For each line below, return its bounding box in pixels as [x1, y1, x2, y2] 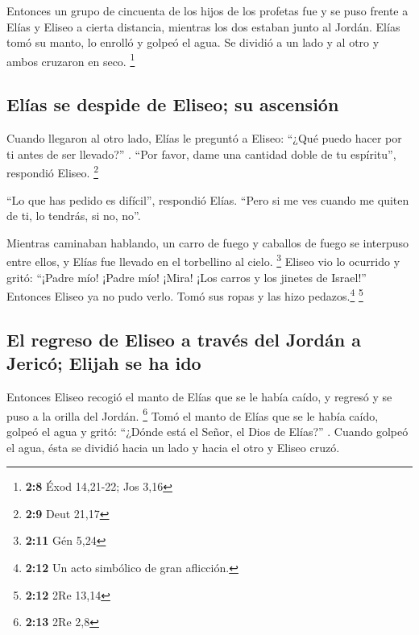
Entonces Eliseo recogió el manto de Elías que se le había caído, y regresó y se [6, 388, 392, 405]
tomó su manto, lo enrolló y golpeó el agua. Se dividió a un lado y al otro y [6, 34, 380, 51]
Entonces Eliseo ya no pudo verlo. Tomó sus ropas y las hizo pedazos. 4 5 [6, 285, 363, 304]
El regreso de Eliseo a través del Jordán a [6, 326, 361, 351]
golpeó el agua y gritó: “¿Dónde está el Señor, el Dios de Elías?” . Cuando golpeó [6, 422, 409, 439]
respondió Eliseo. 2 [6, 162, 98, 181]
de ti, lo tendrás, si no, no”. [6, 207, 141, 224]
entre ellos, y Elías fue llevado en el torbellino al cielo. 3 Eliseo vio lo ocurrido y [6, 251, 400, 270]
